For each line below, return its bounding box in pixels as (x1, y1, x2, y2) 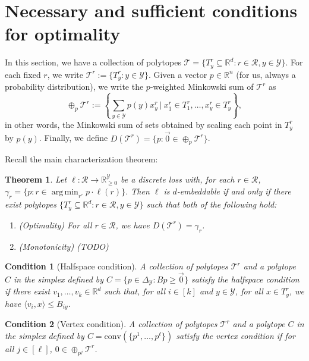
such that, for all (104, 285, 165, 297)
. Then (125, 185, 150, 197)
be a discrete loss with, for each (120, 173, 235, 186)
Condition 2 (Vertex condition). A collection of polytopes (5, 318, 217, 330)
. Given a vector (149, 68, 207, 80)
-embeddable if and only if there (176, 185, 291, 197)
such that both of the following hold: (146, 198, 277, 211)
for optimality (5, 21, 121, 46)
